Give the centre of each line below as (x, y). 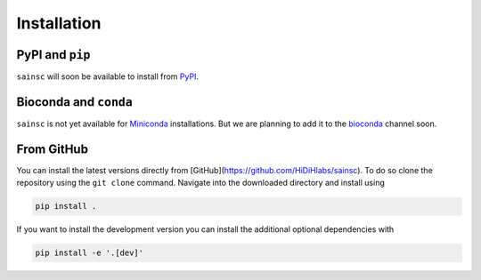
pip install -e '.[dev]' (90, 253)
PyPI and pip (53, 55)
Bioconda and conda (74, 102)
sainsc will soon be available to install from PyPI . (108, 76)
